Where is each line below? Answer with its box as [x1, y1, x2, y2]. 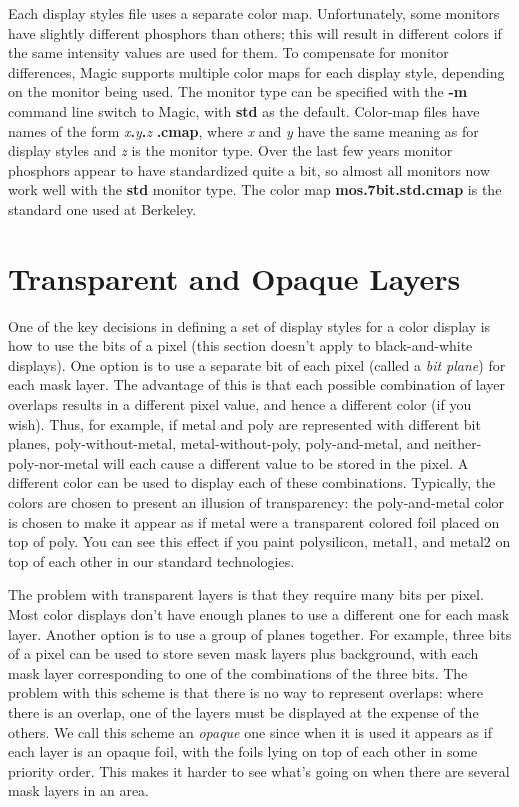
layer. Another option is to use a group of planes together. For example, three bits [8, 623, 512, 644]
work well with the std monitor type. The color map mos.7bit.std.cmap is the [8, 179, 502, 200]
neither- [433, 433, 482, 454]
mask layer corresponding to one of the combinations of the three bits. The [8, 662, 468, 683]
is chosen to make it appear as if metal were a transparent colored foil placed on [8, 511, 500, 532]
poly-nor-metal [8, 452, 99, 473]
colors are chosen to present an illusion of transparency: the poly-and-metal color [8, 492, 505, 512]
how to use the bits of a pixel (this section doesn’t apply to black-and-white [8, 335, 473, 356]
